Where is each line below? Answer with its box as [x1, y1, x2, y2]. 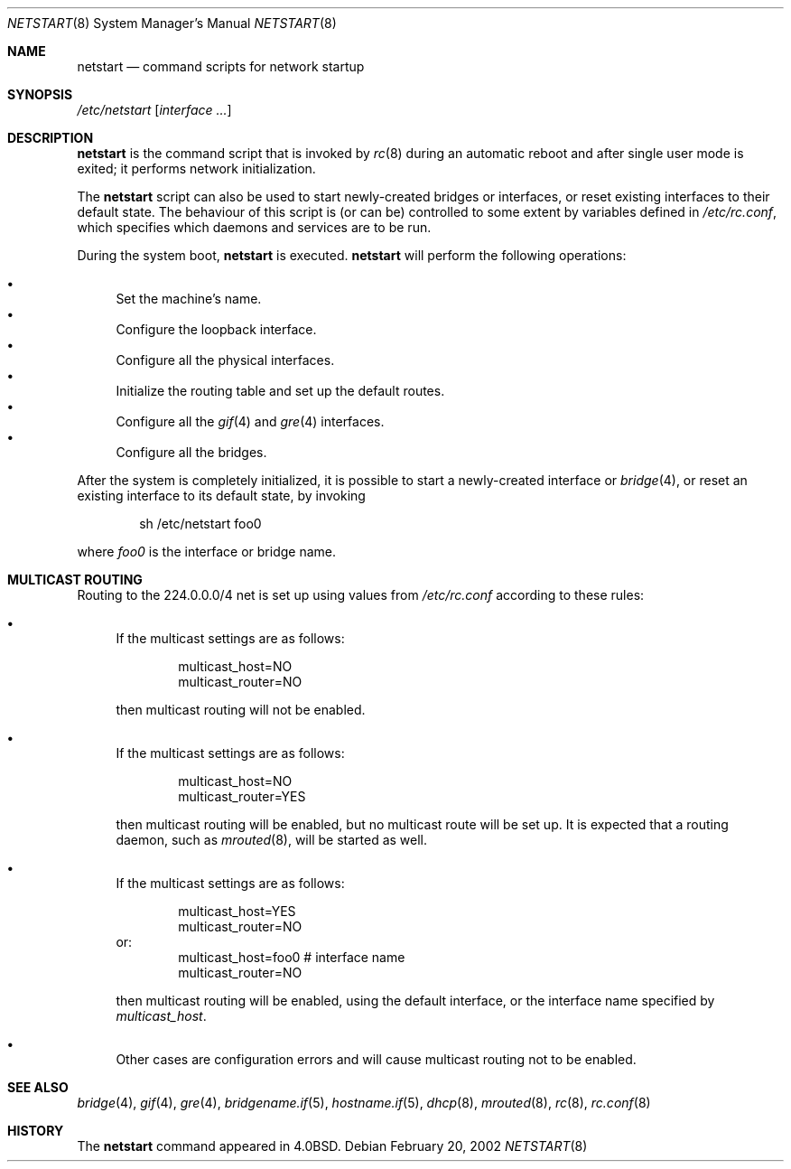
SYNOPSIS [7, 87, 73, 102]
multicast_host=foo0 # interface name [178, 949, 405, 965]
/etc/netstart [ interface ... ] [77, 102, 232, 117]
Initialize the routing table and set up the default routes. [116, 383, 445, 398]
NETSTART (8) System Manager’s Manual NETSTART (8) [7, 15, 337, 31]
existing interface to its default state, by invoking [77, 488, 366, 503]
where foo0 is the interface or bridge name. [77, 544, 337, 559]
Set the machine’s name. [116, 291, 262, 306]
